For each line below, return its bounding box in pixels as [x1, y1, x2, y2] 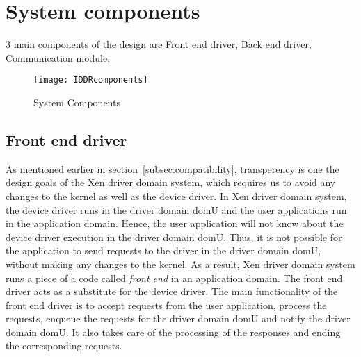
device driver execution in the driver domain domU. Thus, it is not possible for [6, 229, 342, 244]
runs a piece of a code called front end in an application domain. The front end [6, 270, 343, 285]
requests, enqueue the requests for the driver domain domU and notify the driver [6, 311, 351, 326]
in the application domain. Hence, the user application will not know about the [6, 216, 344, 231]
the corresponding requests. [6, 338, 122, 353]
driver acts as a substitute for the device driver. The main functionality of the [6, 284, 338, 299]
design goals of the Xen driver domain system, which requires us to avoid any [6, 175, 336, 190]
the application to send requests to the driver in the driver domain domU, [6, 243, 321, 258]
